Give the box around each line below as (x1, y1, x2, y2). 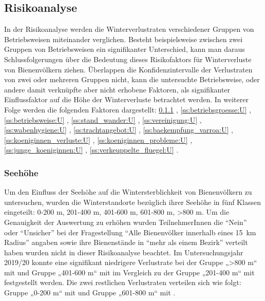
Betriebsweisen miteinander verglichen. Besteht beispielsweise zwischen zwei (4, 33, 243, 44)
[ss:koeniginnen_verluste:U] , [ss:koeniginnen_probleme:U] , (4, 134, 193, 145)
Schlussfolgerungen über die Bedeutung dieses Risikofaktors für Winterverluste (4, 53, 252, 64)
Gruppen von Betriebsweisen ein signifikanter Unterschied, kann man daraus (4, 44, 245, 54)
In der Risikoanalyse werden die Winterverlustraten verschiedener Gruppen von (4, 24, 254, 34)
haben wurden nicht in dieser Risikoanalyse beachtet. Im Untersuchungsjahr (4, 247, 243, 257)
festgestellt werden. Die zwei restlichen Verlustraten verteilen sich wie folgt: (4, 277, 241, 288)
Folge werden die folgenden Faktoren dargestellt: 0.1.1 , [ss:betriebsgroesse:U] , (4, 104, 251, 115)
